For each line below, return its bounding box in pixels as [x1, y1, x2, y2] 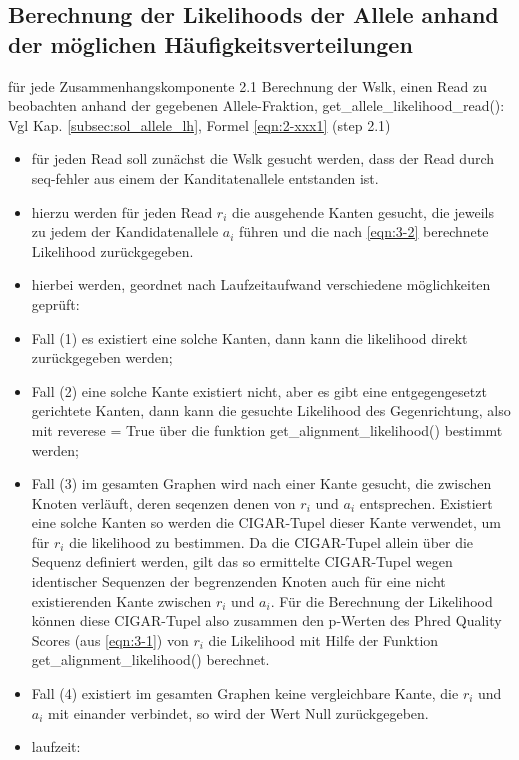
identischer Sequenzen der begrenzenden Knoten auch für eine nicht [31, 571, 446, 592]
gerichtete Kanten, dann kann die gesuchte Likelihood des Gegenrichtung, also [31, 400, 511, 421]
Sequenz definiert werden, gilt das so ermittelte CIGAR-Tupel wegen [31, 551, 453, 572]
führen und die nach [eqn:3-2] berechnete [239, 221, 489, 242]
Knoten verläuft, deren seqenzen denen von [31, 492, 296, 513]
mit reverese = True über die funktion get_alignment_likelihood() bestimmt [31, 419, 503, 440]
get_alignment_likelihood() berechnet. [31, 649, 270, 670]
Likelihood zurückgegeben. [31, 240, 194, 261]
